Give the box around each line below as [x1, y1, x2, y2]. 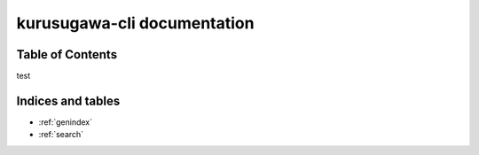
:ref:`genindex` [38, 116, 93, 128]
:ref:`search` [38, 129, 84, 140]
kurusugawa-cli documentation [16, 13, 255, 33]
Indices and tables [16, 93, 121, 108]
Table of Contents [16, 47, 118, 62]
